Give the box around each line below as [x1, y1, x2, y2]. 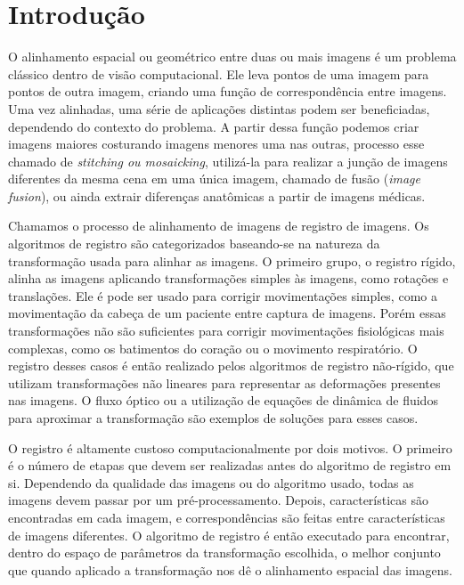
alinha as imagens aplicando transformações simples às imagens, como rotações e [8, 269, 449, 288]
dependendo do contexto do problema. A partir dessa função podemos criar [8, 117, 419, 135]
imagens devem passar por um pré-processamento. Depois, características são [8, 491, 428, 509]
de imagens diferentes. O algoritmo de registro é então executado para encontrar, [8, 525, 450, 544]
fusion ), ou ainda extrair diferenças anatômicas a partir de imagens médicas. [8, 186, 426, 205]
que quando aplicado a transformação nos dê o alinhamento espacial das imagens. [8, 560, 453, 579]
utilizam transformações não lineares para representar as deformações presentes [8, 373, 441, 392]
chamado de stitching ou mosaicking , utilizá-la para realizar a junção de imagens [8, 151, 448, 170]
